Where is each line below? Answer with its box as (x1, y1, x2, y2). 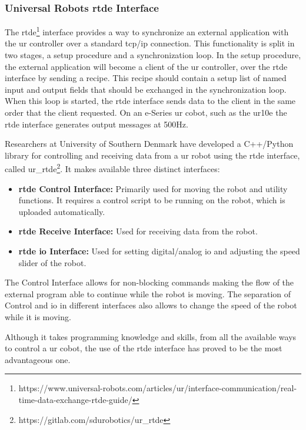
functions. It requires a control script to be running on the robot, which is (18, 194, 285, 206)
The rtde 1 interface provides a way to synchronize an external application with (5, 24, 289, 38)
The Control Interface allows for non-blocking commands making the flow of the (5, 276, 294, 288)
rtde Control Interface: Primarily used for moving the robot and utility (18, 182, 288, 194)
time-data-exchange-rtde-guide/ (18, 393, 132, 405)
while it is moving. (5, 311, 71, 322)
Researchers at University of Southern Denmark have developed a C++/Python (5, 137, 294, 150)
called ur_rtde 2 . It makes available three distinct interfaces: (5, 161, 220, 175)
